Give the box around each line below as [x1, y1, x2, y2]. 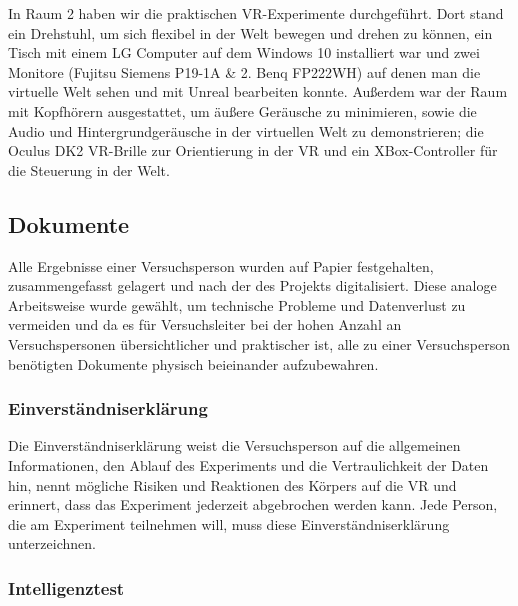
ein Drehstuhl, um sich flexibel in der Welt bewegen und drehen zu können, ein [8, 22, 493, 43]
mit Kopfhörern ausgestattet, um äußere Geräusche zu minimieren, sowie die [8, 100, 477, 121]
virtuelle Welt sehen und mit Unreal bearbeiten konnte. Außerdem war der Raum [8, 81, 508, 102]
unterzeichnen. [8, 533, 96, 554]
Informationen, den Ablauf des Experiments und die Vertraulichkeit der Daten [8, 454, 489, 475]
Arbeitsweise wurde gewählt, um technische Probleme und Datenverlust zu [8, 294, 466, 315]
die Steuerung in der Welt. [8, 159, 170, 180]
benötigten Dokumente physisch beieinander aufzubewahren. [8, 353, 379, 374]
